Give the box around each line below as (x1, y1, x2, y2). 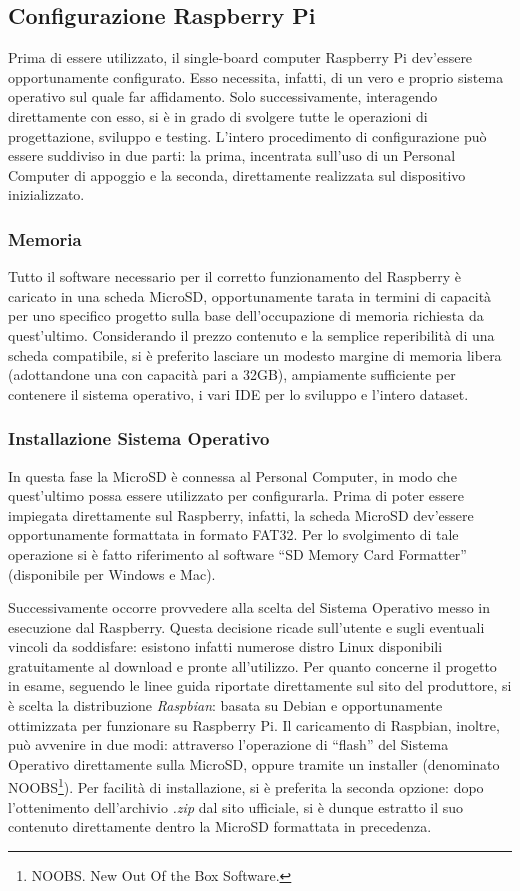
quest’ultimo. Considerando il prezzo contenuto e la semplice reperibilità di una (8, 324, 495, 345)
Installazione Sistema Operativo (8, 426, 270, 451)
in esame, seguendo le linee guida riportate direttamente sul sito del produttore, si (8, 675, 512, 696)
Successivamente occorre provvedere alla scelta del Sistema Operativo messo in (8, 597, 491, 618)
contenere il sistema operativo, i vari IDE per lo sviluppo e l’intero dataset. (8, 383, 469, 404)
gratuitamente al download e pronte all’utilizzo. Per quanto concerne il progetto (8, 655, 497, 676)
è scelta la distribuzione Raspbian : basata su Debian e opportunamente (8, 695, 443, 716)
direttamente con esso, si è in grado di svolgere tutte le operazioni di (8, 105, 428, 126)
